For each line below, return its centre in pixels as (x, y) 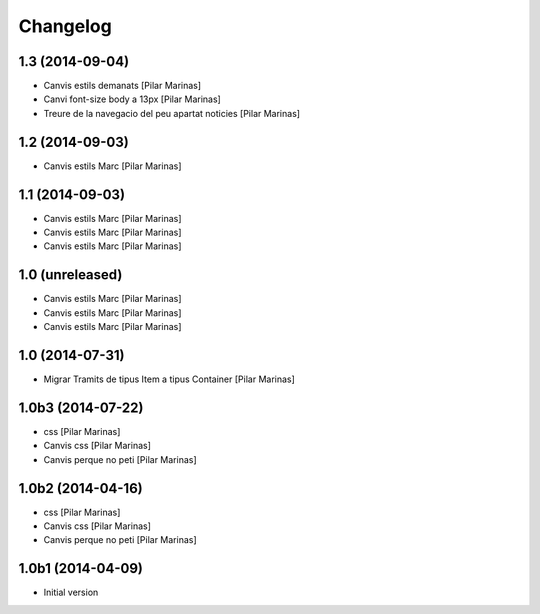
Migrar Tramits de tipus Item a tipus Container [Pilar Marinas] (169, 379)
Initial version (71, 592)
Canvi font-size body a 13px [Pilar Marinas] (132, 99)
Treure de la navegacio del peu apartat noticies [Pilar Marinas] (171, 113)
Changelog (65, 26)
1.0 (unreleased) (70, 275)
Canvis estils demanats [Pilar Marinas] (122, 86)
